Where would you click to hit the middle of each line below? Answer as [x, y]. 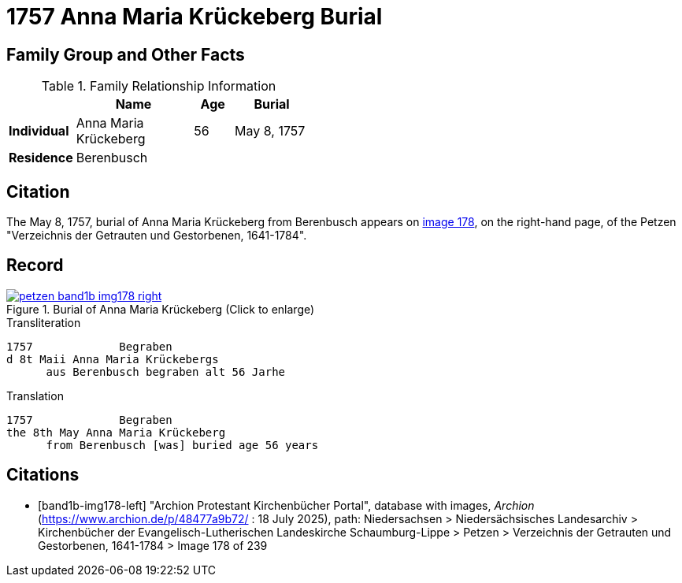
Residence [41, 158]
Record [35, 266]
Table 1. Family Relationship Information [159, 86]
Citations [43, 475]
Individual [39, 131]
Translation [35, 395]
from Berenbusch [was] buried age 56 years [182, 445]
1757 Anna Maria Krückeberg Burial [195, 17]
